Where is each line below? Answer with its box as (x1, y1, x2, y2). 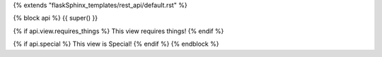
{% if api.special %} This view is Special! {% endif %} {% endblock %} (13, 39, 219, 49)
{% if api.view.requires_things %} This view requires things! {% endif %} (13, 27, 224, 35)
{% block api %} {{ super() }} (13, 14, 98, 23)
